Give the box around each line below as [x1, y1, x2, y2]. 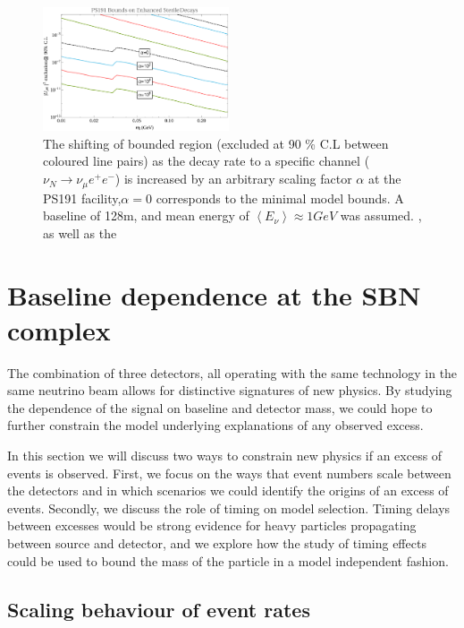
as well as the [43, 223, 117, 242]
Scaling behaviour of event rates [7, 595, 310, 623]
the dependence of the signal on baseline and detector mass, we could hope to [7, 398, 433, 417]
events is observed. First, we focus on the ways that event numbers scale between [7, 463, 451, 482]
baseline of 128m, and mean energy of [43, 206, 249, 225]
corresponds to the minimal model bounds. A [156, 188, 404, 207]
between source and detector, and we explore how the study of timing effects [7, 533, 426, 552]
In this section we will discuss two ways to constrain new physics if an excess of [7, 446, 443, 464]
